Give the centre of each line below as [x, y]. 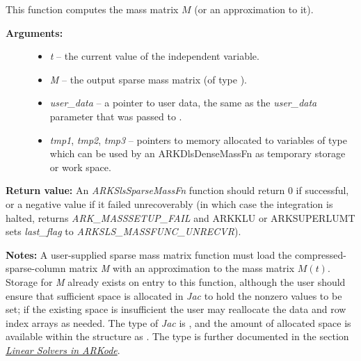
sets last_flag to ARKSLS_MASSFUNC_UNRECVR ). [123, 231]
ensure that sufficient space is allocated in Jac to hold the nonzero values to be [174, 295]
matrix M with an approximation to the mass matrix [182, 268]
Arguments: [34, 32]
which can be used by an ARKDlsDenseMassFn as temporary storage [198, 153]
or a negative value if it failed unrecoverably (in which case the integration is [169, 203]
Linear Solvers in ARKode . [63, 350]
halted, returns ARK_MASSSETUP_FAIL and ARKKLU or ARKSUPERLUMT [180, 217]
